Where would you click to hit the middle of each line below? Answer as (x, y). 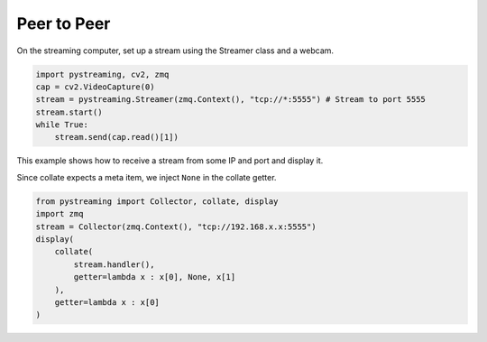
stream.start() (69, 112)
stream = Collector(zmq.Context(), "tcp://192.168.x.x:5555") (176, 226)
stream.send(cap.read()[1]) (117, 137)
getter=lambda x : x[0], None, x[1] (155, 277)
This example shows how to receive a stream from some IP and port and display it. (170, 161)
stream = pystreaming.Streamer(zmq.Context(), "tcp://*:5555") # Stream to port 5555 (230, 100)
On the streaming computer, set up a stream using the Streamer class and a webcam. (175, 51)
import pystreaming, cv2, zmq (102, 74)
